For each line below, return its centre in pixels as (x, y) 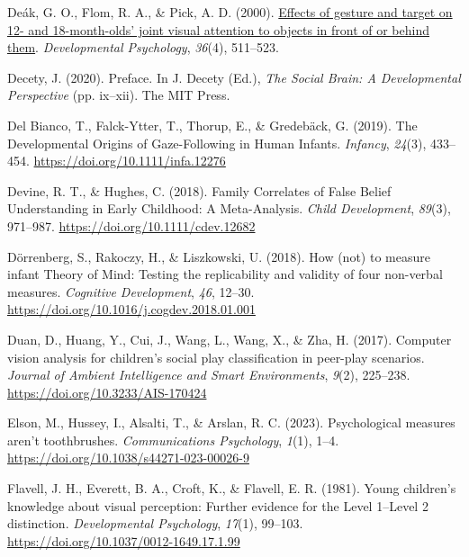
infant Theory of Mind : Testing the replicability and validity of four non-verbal (225, 274)
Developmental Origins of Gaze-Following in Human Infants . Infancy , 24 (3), (217, 143)
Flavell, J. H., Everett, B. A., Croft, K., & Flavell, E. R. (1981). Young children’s (232, 488)
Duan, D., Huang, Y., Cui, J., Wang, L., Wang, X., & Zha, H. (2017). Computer (230, 339)
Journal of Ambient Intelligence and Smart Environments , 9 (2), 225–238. (209, 375)
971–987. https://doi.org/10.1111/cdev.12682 (131, 225)
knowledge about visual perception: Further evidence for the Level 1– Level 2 (218, 505)
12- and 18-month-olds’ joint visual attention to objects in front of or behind (218, 29)
